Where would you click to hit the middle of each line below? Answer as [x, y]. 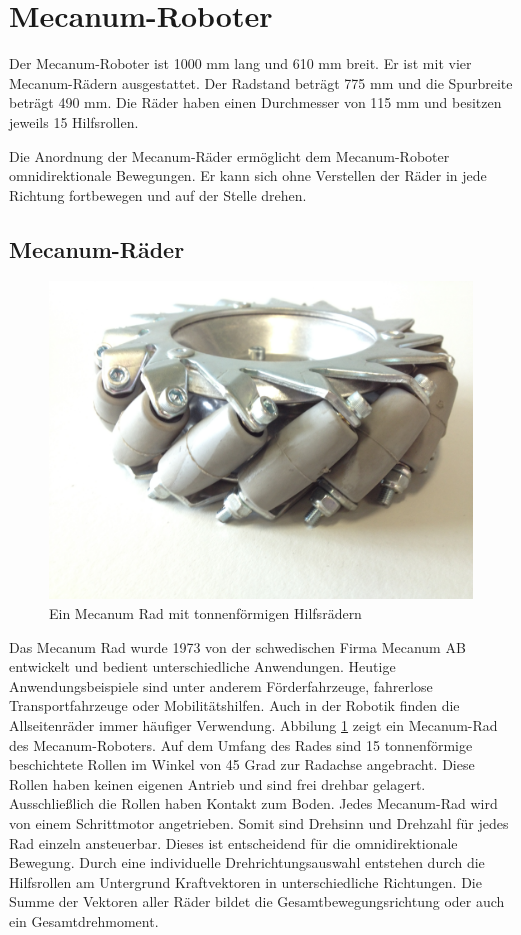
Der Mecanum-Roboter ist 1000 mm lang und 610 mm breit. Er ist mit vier [240, 63]
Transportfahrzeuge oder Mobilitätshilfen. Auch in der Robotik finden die [234, 705]
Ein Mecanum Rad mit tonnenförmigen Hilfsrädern [205, 613]
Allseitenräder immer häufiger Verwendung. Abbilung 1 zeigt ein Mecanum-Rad [253, 725]
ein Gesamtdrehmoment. [84, 920]
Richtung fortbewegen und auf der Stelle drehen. [158, 194]
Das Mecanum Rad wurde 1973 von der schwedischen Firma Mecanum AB [237, 646]
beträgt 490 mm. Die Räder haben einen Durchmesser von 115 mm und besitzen [255, 102]
